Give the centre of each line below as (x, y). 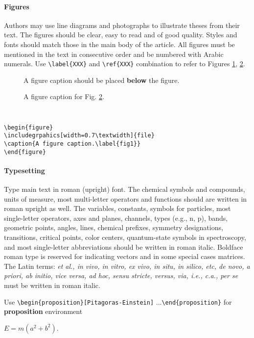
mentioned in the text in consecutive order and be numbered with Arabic (114, 54)
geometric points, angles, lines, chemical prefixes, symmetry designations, (114, 227)
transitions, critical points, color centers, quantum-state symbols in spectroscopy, (125, 237)
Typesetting (24, 170)
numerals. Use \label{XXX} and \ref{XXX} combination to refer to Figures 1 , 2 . (125, 64)
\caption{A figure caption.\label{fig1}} (72, 143)
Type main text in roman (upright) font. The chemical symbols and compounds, (125, 189)
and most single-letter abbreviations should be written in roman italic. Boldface (124, 247)
